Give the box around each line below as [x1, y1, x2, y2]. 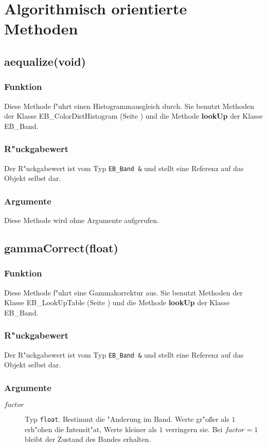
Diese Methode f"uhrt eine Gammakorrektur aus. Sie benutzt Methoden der [4, 287, 243, 298]
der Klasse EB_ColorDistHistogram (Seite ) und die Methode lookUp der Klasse [4, 110, 263, 121]
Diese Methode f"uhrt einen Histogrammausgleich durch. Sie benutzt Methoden [4, 100, 255, 111]
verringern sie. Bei [165, 423, 223, 434]
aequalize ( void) [4, 53, 86, 69]
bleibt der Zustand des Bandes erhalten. [25, 434, 151, 444]
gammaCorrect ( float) [4, 240, 118, 256]
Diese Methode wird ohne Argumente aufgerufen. [4, 215, 159, 226]
